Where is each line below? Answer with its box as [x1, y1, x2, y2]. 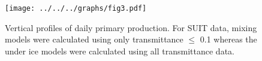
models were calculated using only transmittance [5, 33, 183, 45]
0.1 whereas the [200, 33, 257, 45]
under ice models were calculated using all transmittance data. [5, 44, 234, 57]
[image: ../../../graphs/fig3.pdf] [5, 4, 147, 13]
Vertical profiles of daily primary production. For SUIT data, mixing [5, 21, 257, 33]
